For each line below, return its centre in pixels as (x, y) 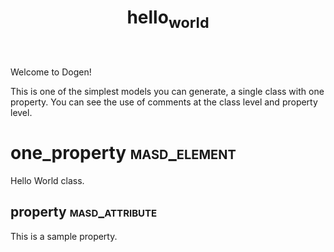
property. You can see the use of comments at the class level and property (164, 102)
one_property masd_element (123, 152)
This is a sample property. (64, 236)
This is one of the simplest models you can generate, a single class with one (167, 91)
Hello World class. (47, 180)
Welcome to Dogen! (51, 72)
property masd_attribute (84, 212)
